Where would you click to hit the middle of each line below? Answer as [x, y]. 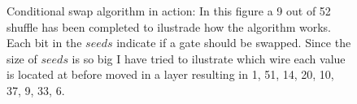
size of [22, 58]
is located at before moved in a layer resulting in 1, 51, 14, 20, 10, [170, 74]
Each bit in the [44, 43]
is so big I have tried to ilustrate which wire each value [209, 58]
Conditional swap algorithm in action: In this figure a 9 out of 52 [169, 11]
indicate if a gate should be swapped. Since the [234, 43]
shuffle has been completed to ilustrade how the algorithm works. [169, 26]
